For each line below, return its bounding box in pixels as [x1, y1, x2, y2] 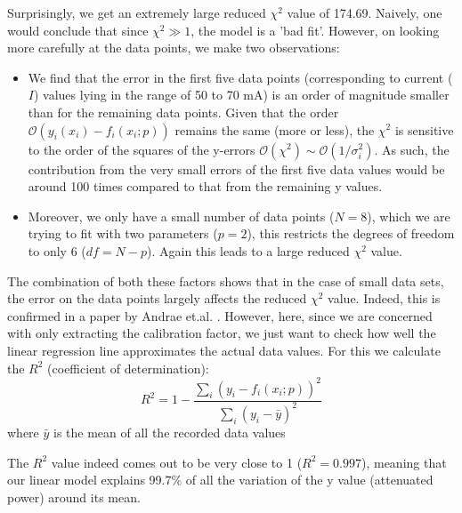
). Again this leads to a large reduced [146, 241, 350, 260]
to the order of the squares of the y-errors [28, 140, 255, 158]
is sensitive [394, 120, 454, 139]
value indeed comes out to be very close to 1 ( [51, 453, 303, 471]
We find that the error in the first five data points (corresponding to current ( [28, 68, 453, 86]
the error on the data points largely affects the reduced [7, 289, 307, 308]
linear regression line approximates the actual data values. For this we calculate [7, 341, 441, 359]
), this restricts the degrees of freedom [247, 224, 455, 243]
